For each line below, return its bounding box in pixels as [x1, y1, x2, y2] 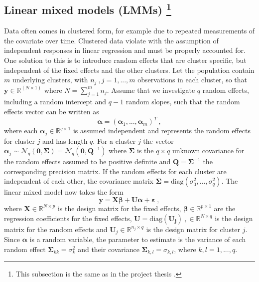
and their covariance [78, 244, 139, 254]
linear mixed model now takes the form [4, 187, 124, 197]
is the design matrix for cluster [146, 224, 241, 234]
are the [214, 203, 236, 213]
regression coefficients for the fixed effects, [4, 213, 132, 223]
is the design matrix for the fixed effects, [57, 203, 181, 213]
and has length [42, 135, 88, 146]
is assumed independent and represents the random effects [73, 125, 251, 136]
